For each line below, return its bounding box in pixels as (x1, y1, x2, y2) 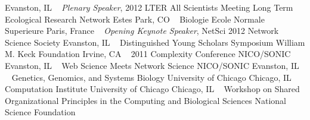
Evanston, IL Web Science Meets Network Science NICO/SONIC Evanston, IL (5, 59, 299, 71)
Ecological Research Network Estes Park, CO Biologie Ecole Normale (5, 12, 265, 25)
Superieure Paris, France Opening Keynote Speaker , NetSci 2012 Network (5, 24, 279, 37)
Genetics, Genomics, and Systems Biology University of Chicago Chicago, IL (11, 71, 292, 83)
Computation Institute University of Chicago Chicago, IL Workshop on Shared (5, 83, 300, 95)
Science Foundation (5, 106, 76, 118)
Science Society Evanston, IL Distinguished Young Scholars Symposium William (5, 36, 305, 48)
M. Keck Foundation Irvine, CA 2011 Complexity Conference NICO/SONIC (5, 48, 291, 60)
